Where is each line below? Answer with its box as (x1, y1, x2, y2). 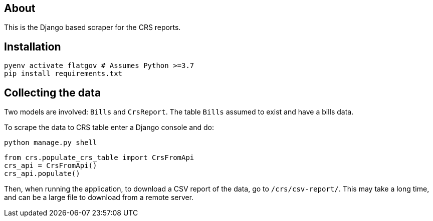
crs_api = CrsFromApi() (4, 161, 97, 170)
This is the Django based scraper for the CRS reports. (4, 23, 181, 32)
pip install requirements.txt (4, 69, 123, 78)
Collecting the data (4, 86, 101, 99)
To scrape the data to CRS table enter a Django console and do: (4, 123, 214, 132)
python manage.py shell (4, 138, 97, 147)
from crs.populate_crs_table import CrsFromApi (4, 153, 194, 162)
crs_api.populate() (4, 169, 80, 178)
